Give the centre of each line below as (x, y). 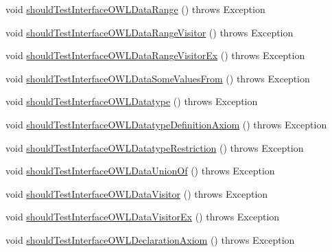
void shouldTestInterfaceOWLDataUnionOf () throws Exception (140, 171)
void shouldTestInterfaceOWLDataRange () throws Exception (135, 9)
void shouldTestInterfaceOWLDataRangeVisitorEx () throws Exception (155, 55)
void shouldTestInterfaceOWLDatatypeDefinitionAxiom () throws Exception (166, 124)
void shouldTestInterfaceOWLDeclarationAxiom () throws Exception (150, 239)
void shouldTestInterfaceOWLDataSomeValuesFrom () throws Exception (158, 78)
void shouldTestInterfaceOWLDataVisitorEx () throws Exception (143, 217)
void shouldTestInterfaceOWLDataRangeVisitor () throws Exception (150, 32)
